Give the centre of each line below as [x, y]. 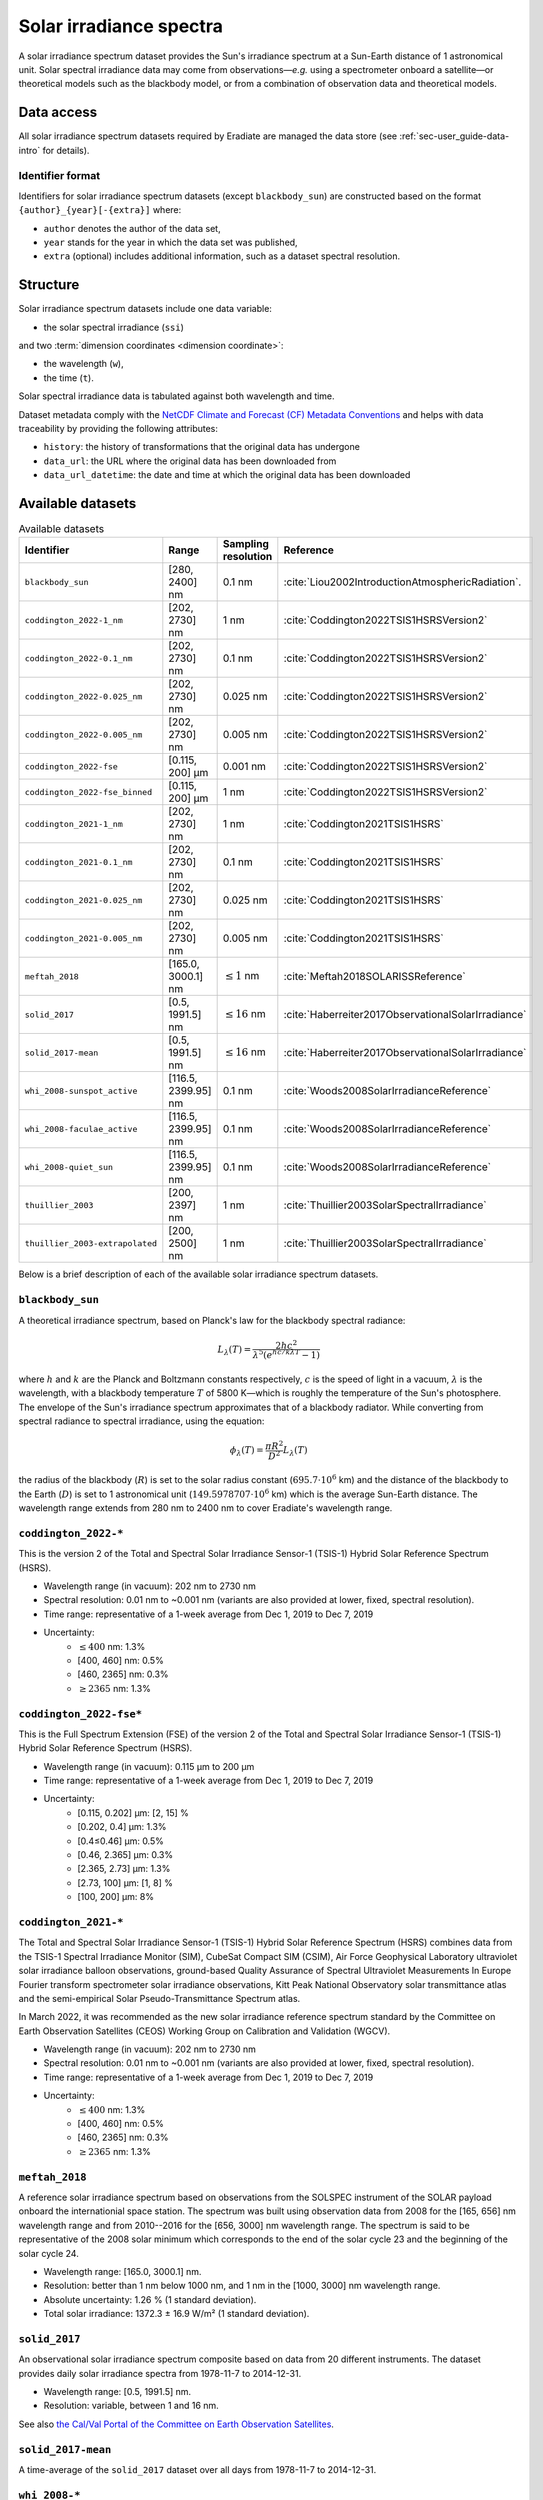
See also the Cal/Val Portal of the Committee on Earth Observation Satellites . [176, 2424]
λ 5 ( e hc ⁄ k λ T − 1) [286, 1354]
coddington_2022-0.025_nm [83, 696]
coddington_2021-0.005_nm [83, 938]
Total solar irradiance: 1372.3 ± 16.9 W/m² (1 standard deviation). [176, 2314]
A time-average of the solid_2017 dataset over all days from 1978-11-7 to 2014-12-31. [197, 2469]
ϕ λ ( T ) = [247, 1452]
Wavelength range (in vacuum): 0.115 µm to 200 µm [149, 1766]
